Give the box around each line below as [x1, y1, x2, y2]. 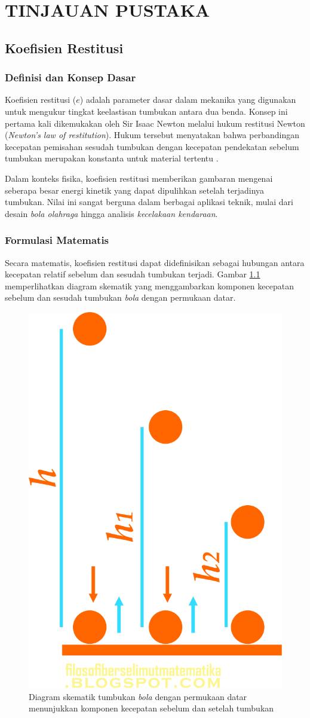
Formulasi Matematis [5, 233, 109, 248]
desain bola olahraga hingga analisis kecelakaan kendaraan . [5, 207, 218, 219]
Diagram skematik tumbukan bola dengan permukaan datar [29, 690, 247, 702]
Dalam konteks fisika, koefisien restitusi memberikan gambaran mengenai [5, 172, 273, 184]
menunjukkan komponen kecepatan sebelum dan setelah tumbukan [29, 702, 274, 714]
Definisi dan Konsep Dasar [5, 70, 136, 85]
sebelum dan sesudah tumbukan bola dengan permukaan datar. [5, 291, 236, 304]
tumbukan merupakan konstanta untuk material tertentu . [5, 152, 219, 164]
